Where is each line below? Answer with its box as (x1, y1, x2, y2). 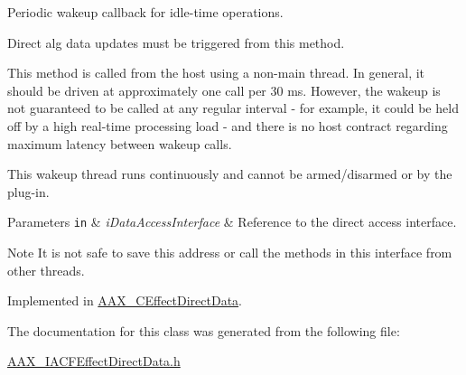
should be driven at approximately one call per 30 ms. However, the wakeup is (7, 80, 441, 99)
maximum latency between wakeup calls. (7, 134, 232, 153)
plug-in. (7, 182, 50, 201)
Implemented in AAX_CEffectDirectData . (7, 291, 243, 310)
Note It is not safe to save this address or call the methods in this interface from (7, 243, 452, 261)
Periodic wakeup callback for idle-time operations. (7, 3, 284, 21)
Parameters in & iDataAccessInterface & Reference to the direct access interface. (7, 212, 457, 231)
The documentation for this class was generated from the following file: (7, 321, 400, 340)
